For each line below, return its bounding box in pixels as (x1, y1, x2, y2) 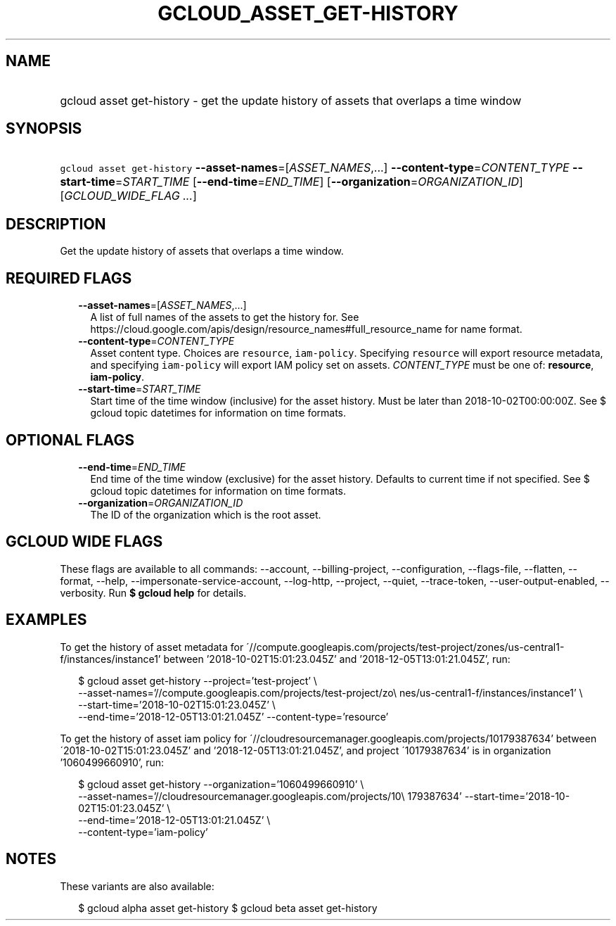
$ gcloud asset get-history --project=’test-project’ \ (78, 674, 317, 687)
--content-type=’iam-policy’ (78, 825, 208, 838)
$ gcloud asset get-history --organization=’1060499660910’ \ (78, 778, 364, 790)
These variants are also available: (60, 880, 214, 892)
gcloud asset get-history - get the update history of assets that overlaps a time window (60, 93, 522, 108)
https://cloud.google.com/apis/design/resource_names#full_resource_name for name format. (90, 323, 522, 336)
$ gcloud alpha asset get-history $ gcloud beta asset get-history (78, 901, 378, 914)
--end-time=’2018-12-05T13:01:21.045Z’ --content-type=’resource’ (78, 710, 389, 723)
